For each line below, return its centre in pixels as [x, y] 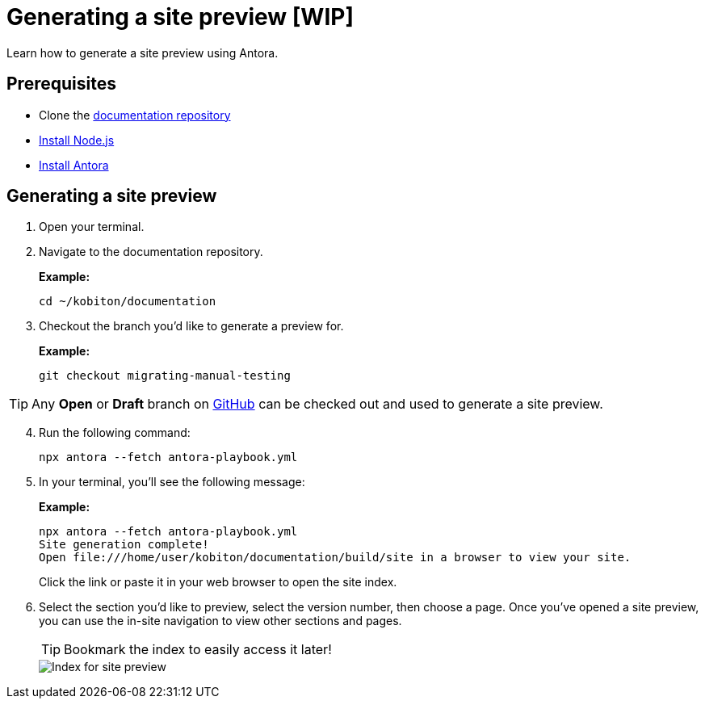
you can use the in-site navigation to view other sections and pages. [220, 621]
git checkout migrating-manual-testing [165, 376]
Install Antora [74, 165]
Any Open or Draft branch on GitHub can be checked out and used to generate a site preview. [317, 404]
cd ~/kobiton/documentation [128, 302]
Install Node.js [77, 140]
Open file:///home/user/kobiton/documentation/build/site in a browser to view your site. [335, 558]
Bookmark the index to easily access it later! [198, 650]
